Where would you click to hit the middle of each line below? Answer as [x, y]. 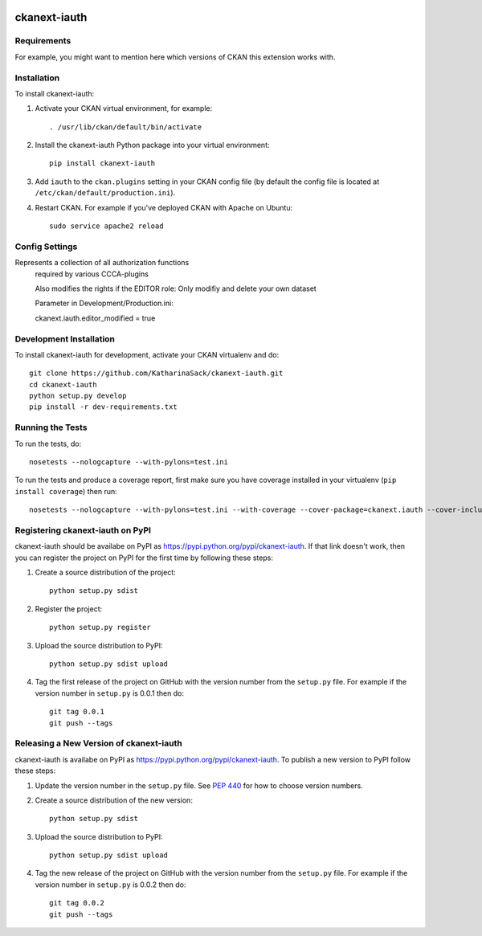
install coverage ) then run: [66, 491]
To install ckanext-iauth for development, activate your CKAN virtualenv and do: [147, 354]
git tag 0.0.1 [77, 712]
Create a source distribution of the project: [105, 572]
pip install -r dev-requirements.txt [104, 407]
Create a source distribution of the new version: [114, 800]
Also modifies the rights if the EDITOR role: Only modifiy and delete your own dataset [176, 288]
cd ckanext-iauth [63, 384]
